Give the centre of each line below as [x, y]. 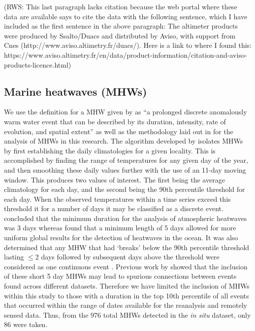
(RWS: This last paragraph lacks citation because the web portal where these [121, 6]
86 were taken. [26, 324]
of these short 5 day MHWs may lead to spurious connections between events [120, 276]
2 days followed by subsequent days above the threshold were [127, 257]
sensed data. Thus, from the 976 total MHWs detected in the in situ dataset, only [127, 314]
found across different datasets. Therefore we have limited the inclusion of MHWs [127, 286]
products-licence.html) [38, 64]
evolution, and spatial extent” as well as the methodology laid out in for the [119, 131]
